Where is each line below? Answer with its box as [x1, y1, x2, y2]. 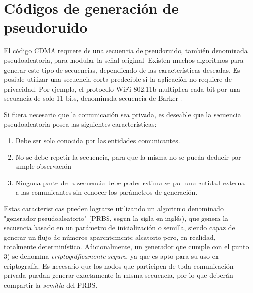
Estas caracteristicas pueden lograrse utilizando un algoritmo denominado [4, 203, 224, 214]
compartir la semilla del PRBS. [4, 279, 98, 290]
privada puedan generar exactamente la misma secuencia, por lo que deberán [4, 270, 233, 280]
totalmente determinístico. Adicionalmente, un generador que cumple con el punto [4, 241, 249, 252]
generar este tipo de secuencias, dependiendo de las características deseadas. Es [4, 64, 240, 74]
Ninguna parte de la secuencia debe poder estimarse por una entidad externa [15, 177, 245, 187]
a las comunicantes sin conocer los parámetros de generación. [15, 187, 198, 197]
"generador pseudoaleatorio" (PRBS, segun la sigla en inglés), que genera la [4, 213, 229, 223]
